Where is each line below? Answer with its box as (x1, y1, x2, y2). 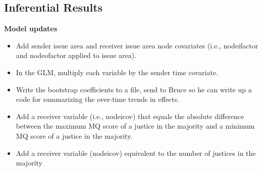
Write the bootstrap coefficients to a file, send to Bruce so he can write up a (16, 84, 252, 94)
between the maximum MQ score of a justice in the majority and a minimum (16, 121, 255, 131)
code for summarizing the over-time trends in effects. (16, 94, 179, 104)
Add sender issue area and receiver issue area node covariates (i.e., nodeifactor (16, 40, 258, 50)
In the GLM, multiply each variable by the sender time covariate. (16, 67, 219, 77)
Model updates (4, 23, 58, 34)
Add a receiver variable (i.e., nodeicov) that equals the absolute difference (16, 110, 244, 121)
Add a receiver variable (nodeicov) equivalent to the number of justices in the (16, 147, 256, 158)
